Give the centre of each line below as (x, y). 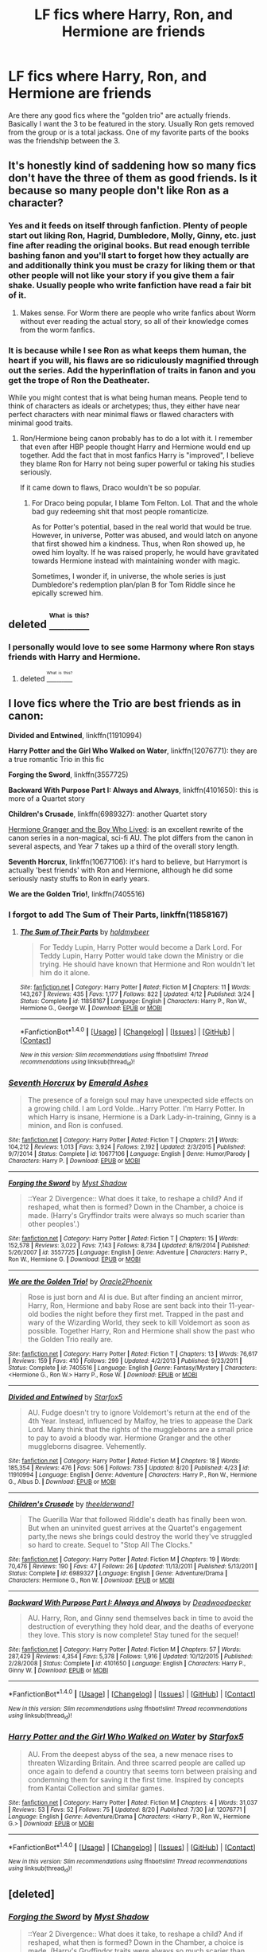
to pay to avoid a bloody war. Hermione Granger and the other (130, 1438)
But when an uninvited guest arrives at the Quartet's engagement (135, 1528)
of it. (17, 295)
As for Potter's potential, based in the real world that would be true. (141, 526)
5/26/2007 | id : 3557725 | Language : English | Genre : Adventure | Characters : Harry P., (128, 1253)
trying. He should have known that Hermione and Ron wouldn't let (147, 964)
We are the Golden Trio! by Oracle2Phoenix (80, 1282)
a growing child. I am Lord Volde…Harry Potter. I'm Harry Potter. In (136, 1109)
